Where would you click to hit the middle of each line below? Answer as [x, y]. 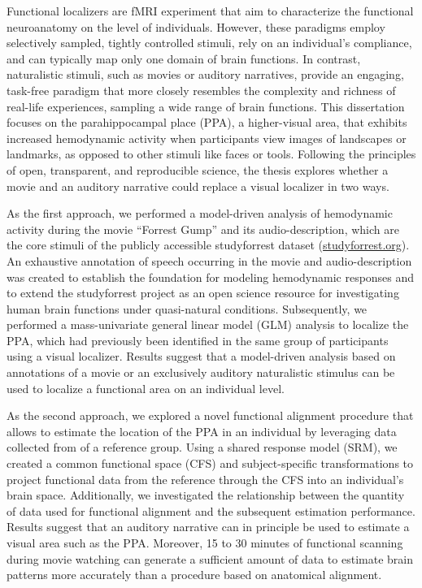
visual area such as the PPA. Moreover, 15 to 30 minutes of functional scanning [205, 543]
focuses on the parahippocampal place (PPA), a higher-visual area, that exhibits [207, 122]
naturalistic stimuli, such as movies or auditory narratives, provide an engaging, [205, 74]
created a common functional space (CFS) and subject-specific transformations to [210, 463]
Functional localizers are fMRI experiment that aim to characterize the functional [210, 11]
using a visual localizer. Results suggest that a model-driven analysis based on [201, 356]
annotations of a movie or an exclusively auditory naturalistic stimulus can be [201, 372]
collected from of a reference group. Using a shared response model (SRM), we [202, 447]
